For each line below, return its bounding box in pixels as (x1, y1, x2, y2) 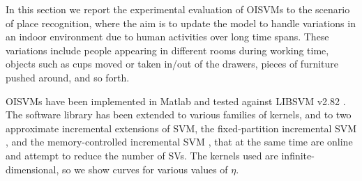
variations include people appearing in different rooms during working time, (6, 42, 329, 57)
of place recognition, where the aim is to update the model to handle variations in (6, 15, 356, 30)
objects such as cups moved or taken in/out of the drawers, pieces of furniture (6, 56, 339, 71)
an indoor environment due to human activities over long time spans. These (6, 29, 329, 44)
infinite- (281, 148, 315, 162)
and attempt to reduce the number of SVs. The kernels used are (6, 148, 278, 162)
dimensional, (6, 162, 59, 176)
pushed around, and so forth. (6, 70, 130, 84)
